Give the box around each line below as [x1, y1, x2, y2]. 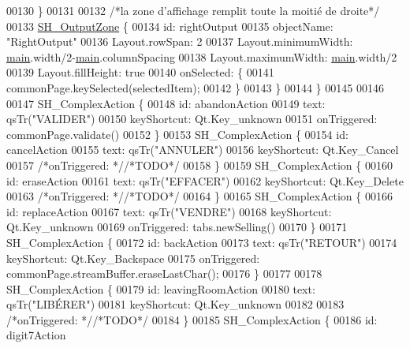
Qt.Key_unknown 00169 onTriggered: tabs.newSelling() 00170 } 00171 [6, 219, 348, 235]
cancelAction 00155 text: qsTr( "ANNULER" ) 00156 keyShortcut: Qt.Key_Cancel [6, 141, 399, 158]
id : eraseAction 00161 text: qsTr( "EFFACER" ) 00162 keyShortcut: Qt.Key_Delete [6, 172, 404, 189]
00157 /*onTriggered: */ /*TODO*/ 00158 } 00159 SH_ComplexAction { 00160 [6, 156, 393, 173]
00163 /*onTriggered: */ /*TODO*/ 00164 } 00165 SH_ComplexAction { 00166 [6, 188, 393, 204]
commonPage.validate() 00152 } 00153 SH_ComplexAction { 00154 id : [6, 125, 348, 142]
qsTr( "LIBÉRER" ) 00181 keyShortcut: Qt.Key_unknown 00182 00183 [6, 296, 345, 312]
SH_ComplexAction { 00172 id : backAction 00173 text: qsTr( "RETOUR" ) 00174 [6, 234, 397, 250]
